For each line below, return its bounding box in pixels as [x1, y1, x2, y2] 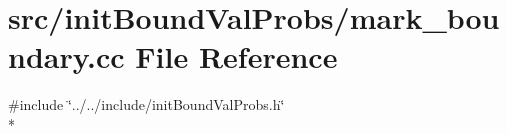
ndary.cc [8, 36, 125, 77]
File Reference [135, 36, 338, 77]
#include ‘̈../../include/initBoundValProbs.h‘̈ [8, 94, 285, 115]
